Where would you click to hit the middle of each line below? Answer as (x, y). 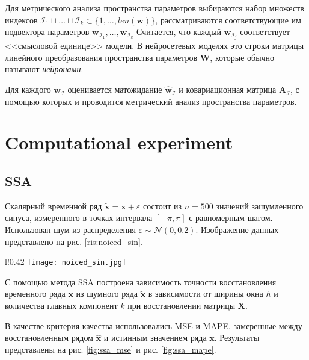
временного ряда (35, 293)
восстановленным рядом (49, 337)
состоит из (162, 206)
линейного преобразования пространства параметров (101, 57)
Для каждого (28, 89)
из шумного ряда (107, 293)
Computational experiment (119, 142)
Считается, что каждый (179, 32)
